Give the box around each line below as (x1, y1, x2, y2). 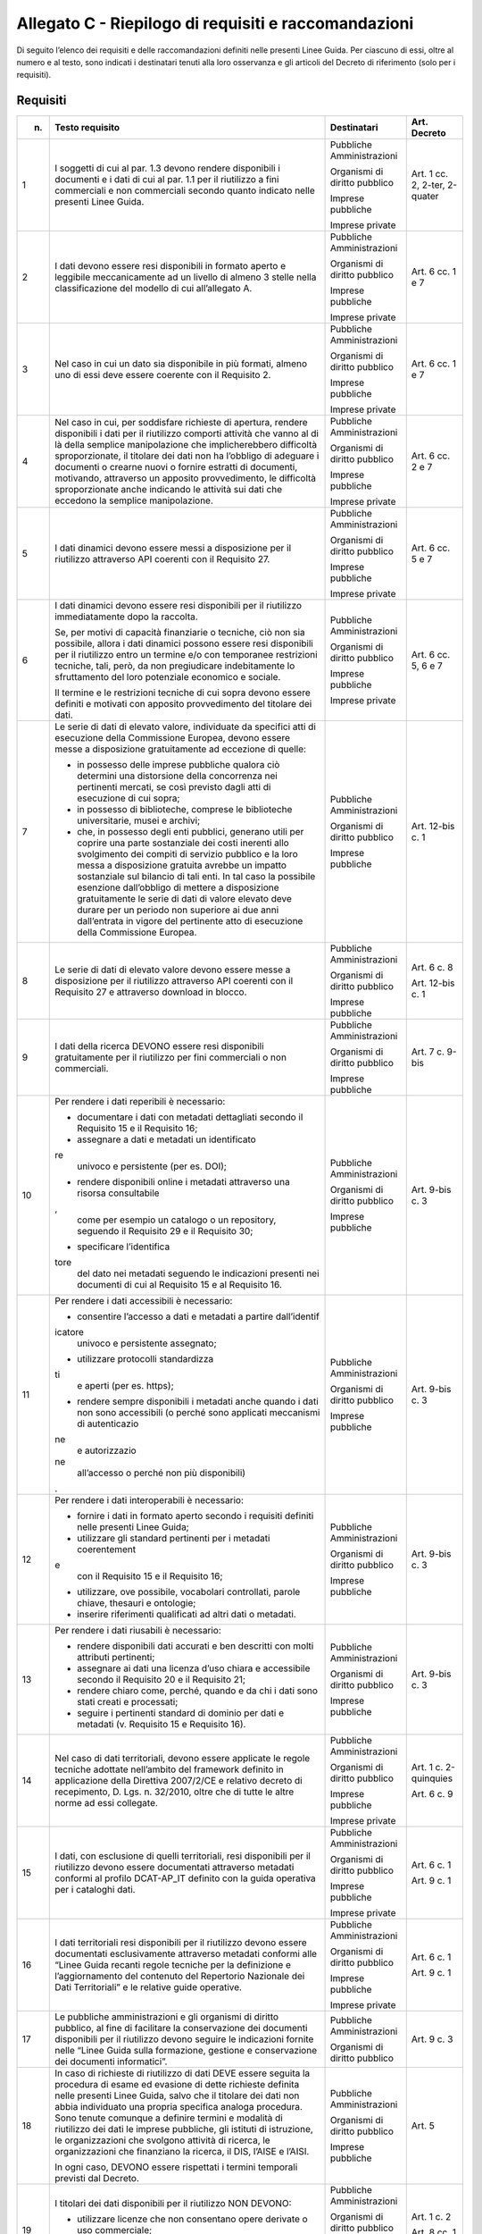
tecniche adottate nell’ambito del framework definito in (54, 1763, 285, 1776)
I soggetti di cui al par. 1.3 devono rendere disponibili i (54, 162, 280, 174)
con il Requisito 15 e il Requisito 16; (77, 1570, 223, 1583)
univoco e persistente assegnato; (77, 1337, 217, 1349)
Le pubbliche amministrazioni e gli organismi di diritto (54, 2011, 279, 2023)
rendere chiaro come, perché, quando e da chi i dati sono (77, 1684, 319, 1697)
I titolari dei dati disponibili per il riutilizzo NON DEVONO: (54, 2197, 292, 2210)
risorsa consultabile (77, 1187, 160, 1199)
